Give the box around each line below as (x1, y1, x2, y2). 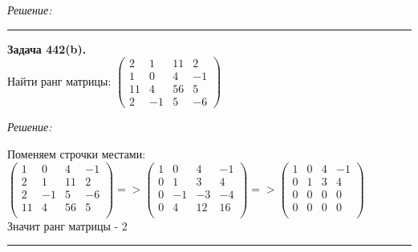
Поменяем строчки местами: (7, 145, 146, 162)
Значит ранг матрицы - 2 (7, 217, 128, 234)
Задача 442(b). (7, 40, 87, 57)
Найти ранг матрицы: (7, 72, 112, 89)
